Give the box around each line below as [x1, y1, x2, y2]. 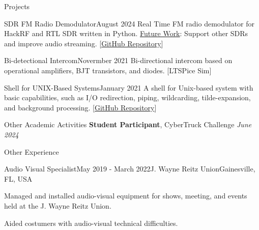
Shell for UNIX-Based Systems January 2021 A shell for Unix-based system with [4, 82, 253, 93]
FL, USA [4, 173, 33, 184]
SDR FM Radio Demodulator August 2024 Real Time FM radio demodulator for [4, 18, 255, 28]
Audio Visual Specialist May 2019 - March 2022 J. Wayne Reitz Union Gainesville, [4, 163, 255, 174]
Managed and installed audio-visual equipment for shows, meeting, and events [4, 190, 247, 201]
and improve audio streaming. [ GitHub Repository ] [4, 38, 163, 48]
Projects [4, 1, 30, 11]
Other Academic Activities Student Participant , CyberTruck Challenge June [4, 119, 252, 130]
